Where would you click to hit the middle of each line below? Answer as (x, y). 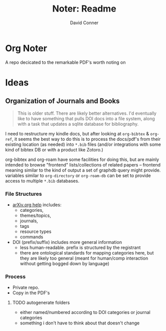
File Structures (24, 194)
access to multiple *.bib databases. (42, 181)
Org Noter (26, 48)
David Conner (84, 23)
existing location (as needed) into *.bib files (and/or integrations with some (83, 144)
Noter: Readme (84, 9)
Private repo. (26, 288)
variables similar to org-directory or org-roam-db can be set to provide (78, 175)
